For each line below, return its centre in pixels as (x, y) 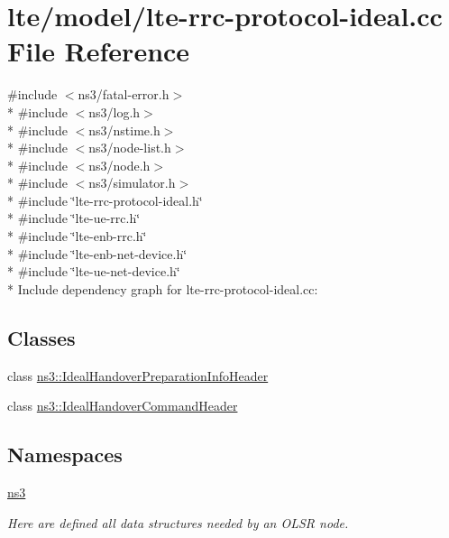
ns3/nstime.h (124, 130)
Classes (41, 337)
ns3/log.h (115, 111)
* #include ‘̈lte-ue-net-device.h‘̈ (94, 271)
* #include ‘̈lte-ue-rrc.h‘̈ (74, 218)
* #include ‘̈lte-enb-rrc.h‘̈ (77, 236)
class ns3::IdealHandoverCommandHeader (123, 406)
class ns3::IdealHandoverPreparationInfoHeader (138, 375)
